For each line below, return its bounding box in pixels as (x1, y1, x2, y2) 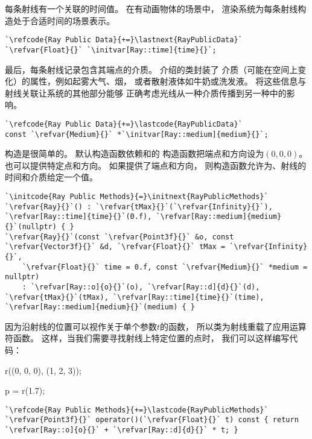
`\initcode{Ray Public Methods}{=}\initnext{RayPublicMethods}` (5, 192, 269, 201)
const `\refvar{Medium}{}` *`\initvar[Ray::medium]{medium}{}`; (5, 130, 269, 139)
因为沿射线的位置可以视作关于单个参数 (5, 320, 157, 332)
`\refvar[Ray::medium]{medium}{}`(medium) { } (5, 303, 195, 312)
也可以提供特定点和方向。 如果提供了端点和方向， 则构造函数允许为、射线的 (5, 159, 307, 171)
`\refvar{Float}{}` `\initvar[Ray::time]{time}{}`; (5, 45, 217, 54)
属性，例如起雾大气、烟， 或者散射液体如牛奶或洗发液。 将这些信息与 (30, 75, 307, 87)
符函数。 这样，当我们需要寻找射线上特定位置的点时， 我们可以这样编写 (5, 332, 290, 344)
